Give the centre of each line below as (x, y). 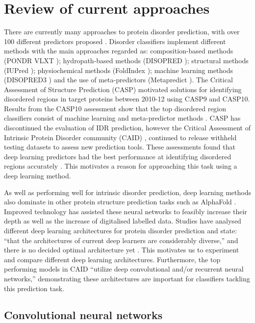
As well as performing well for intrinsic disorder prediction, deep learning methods (127, 192)
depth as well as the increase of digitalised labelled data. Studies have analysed (123, 221)
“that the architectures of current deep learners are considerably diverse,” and (121, 240)
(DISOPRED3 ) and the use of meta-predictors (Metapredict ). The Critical (118, 80)
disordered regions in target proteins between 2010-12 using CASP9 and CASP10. (127, 99)
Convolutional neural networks (83, 314)
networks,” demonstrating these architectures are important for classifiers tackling (127, 278)
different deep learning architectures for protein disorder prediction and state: (121, 230)
